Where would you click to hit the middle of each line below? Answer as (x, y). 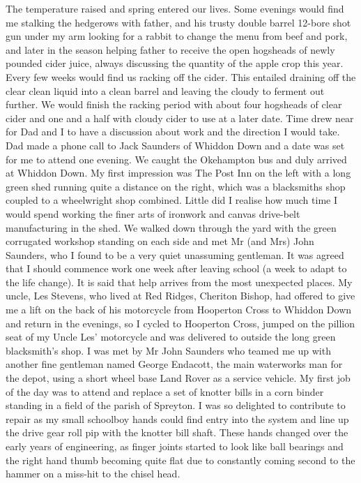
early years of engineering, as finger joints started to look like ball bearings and (175, 446)
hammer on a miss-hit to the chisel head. (93, 474)
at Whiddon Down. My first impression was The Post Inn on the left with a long (178, 173)
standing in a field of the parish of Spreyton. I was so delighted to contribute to (176, 405)
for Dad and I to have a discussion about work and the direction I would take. (173, 132)
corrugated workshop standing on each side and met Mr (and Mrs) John (160, 241)
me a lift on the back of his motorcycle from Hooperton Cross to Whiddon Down (179, 310)
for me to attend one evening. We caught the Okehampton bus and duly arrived (176, 159)
